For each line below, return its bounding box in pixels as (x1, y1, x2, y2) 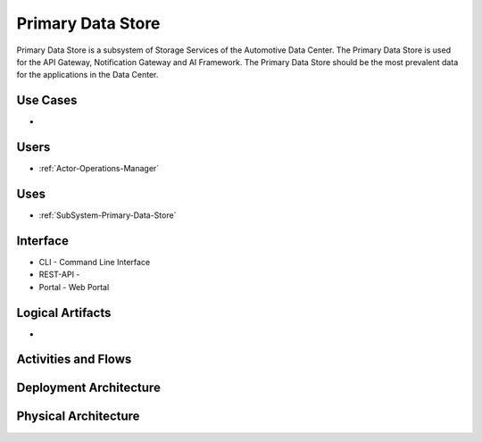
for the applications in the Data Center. (16, 70, 159, 80)
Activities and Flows (16, 352, 132, 367)
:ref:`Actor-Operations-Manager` (38, 163, 160, 174)
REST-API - (38, 269, 80, 280)
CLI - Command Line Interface (38, 256, 151, 267)
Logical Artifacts (16, 304, 112, 321)
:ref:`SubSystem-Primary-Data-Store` (38, 210, 177, 221)
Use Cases (16, 93, 78, 108)
